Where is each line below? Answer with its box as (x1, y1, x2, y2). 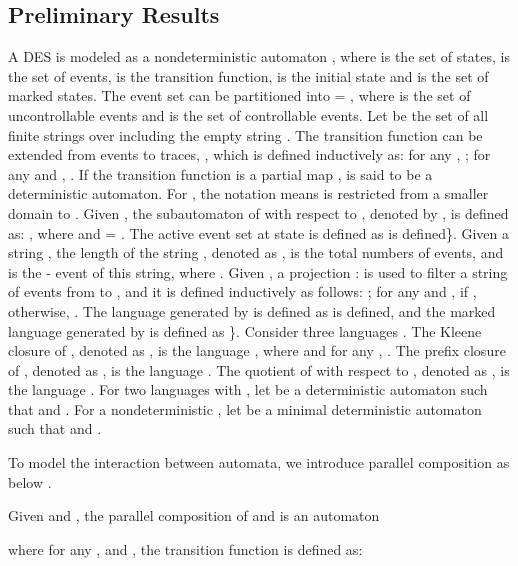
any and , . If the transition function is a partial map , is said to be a (8, 163, 433, 184)
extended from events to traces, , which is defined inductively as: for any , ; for (8, 144, 491, 165)
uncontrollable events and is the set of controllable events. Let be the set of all (8, 104, 489, 125)
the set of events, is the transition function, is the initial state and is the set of (8, 65, 489, 86)
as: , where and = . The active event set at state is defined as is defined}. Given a (8, 222, 510, 243)
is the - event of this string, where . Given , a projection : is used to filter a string (8, 261, 508, 282)
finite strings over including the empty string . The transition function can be (8, 124, 483, 145)
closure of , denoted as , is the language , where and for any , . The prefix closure (8, 340, 506, 361)
